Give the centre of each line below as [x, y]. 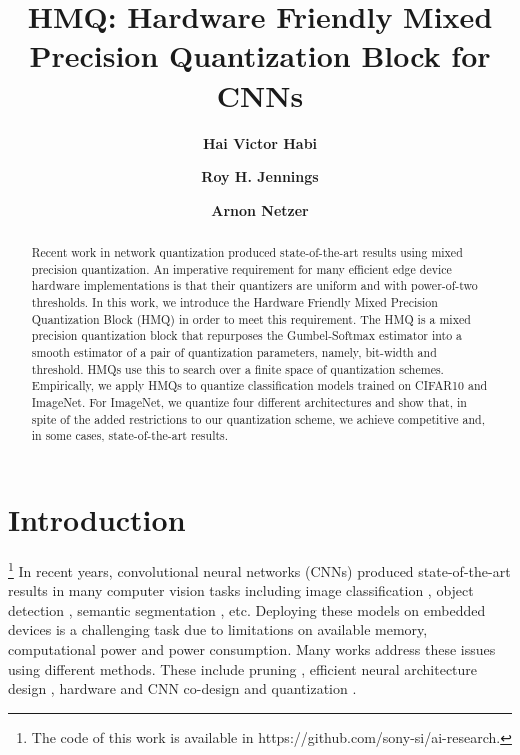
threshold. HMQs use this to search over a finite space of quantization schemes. [237, 368]
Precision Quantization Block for [260, 55]
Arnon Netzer [260, 209]
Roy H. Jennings [260, 176]
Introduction [97, 518]
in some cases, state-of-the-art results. [130, 435]
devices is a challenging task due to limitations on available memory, [218, 629]
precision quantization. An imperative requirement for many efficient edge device [241, 268]
